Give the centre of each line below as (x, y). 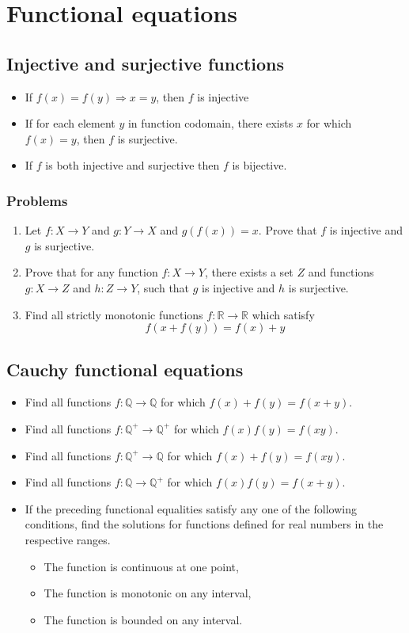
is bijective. (259, 165)
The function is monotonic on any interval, (148, 593)
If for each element (70, 123)
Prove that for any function (91, 272)
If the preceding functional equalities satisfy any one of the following (191, 508)
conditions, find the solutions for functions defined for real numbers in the (204, 524)
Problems (37, 200)
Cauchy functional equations (125, 369)
